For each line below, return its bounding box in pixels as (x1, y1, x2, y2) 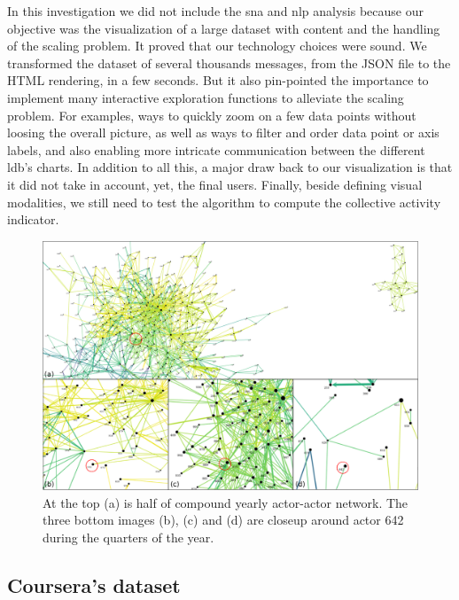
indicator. (7, 210, 59, 229)
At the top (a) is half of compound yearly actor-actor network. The (43, 493, 408, 511)
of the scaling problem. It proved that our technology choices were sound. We (7, 36, 427, 55)
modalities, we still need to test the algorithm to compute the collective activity (7, 192, 441, 211)
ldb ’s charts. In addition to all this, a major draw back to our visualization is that (7, 158, 453, 176)
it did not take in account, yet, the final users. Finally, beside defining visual (7, 175, 423, 193)
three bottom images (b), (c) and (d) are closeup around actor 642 (43, 510, 404, 529)
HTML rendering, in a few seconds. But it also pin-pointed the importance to (7, 71, 429, 90)
